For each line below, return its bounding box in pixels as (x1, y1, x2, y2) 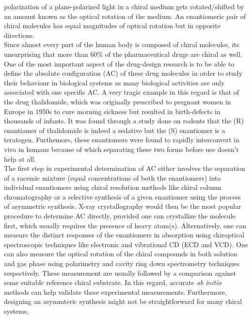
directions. (4, 30, 35, 40)
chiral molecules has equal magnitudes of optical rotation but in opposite (4, 20, 220, 31)
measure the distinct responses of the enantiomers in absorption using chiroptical (4, 230, 245, 240)
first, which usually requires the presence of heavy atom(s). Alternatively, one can (4, 220, 246, 230)
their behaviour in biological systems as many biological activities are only (4, 77, 225, 87)
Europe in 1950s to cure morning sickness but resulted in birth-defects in (4, 106, 220, 116)
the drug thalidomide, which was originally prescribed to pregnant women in (4, 96, 231, 106)
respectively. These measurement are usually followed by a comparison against (4, 268, 236, 278)
